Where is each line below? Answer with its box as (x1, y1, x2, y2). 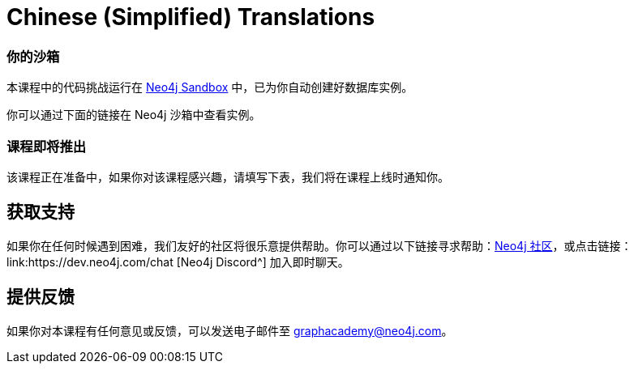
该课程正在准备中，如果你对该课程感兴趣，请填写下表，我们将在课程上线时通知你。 (6, 169, 449, 184)
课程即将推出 (6, 138, 87, 155)
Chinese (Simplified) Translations (6, 3, 375, 31)
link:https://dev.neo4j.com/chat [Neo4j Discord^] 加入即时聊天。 (6, 254, 349, 269)
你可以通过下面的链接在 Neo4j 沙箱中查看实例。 (6, 108, 261, 122)
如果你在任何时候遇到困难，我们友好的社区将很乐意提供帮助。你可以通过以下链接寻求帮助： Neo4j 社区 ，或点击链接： (6, 238, 632, 253)
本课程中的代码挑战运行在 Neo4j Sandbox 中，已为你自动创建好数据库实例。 (6, 80, 413, 95)
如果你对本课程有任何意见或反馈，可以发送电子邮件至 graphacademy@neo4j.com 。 (6, 323, 453, 338)
